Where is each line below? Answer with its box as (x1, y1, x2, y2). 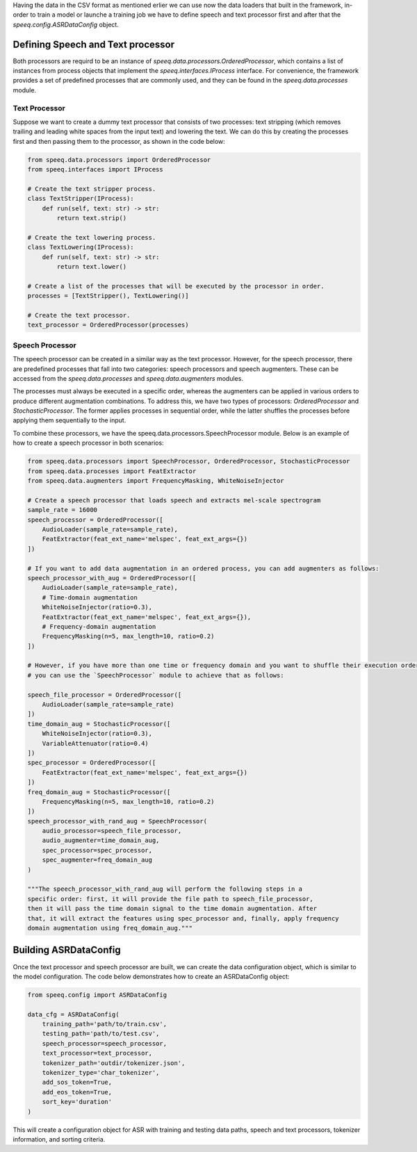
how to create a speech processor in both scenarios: (13, 438, 164, 447)
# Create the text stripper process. (27, 185, 156, 192)
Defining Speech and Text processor (13, 38, 175, 50)
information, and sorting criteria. (13, 1135, 106, 1143)
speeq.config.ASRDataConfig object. (13, 20, 120, 28)
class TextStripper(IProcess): (27, 195, 135, 203)
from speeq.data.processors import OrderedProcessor (27, 156, 211, 163)
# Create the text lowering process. (27, 233, 156, 241)
